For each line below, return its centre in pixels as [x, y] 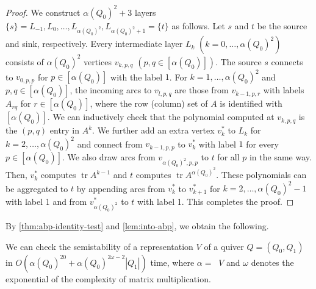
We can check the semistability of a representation [99, 246]
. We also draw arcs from [109, 157]
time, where [172, 262]
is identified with [251, 103]
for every [262, 144]
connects [287, 61]
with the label [137, 77]
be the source [282, 25]
